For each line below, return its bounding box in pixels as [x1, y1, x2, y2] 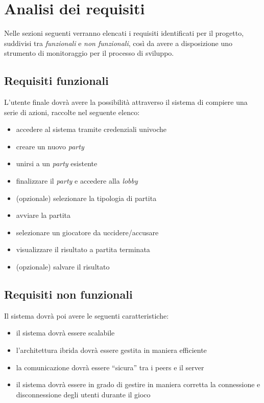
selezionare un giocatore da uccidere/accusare [16, 227, 159, 237]
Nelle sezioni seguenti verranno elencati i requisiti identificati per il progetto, [4, 28, 244, 38]
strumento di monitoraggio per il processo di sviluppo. [4, 48, 174, 58]
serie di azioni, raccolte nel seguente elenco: [4, 106, 140, 117]
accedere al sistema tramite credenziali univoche [16, 124, 167, 135]
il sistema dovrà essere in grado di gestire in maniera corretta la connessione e [16, 379, 260, 390]
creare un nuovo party [16, 141, 84, 151]
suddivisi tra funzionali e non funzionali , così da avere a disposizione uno [4, 37, 232, 48]
